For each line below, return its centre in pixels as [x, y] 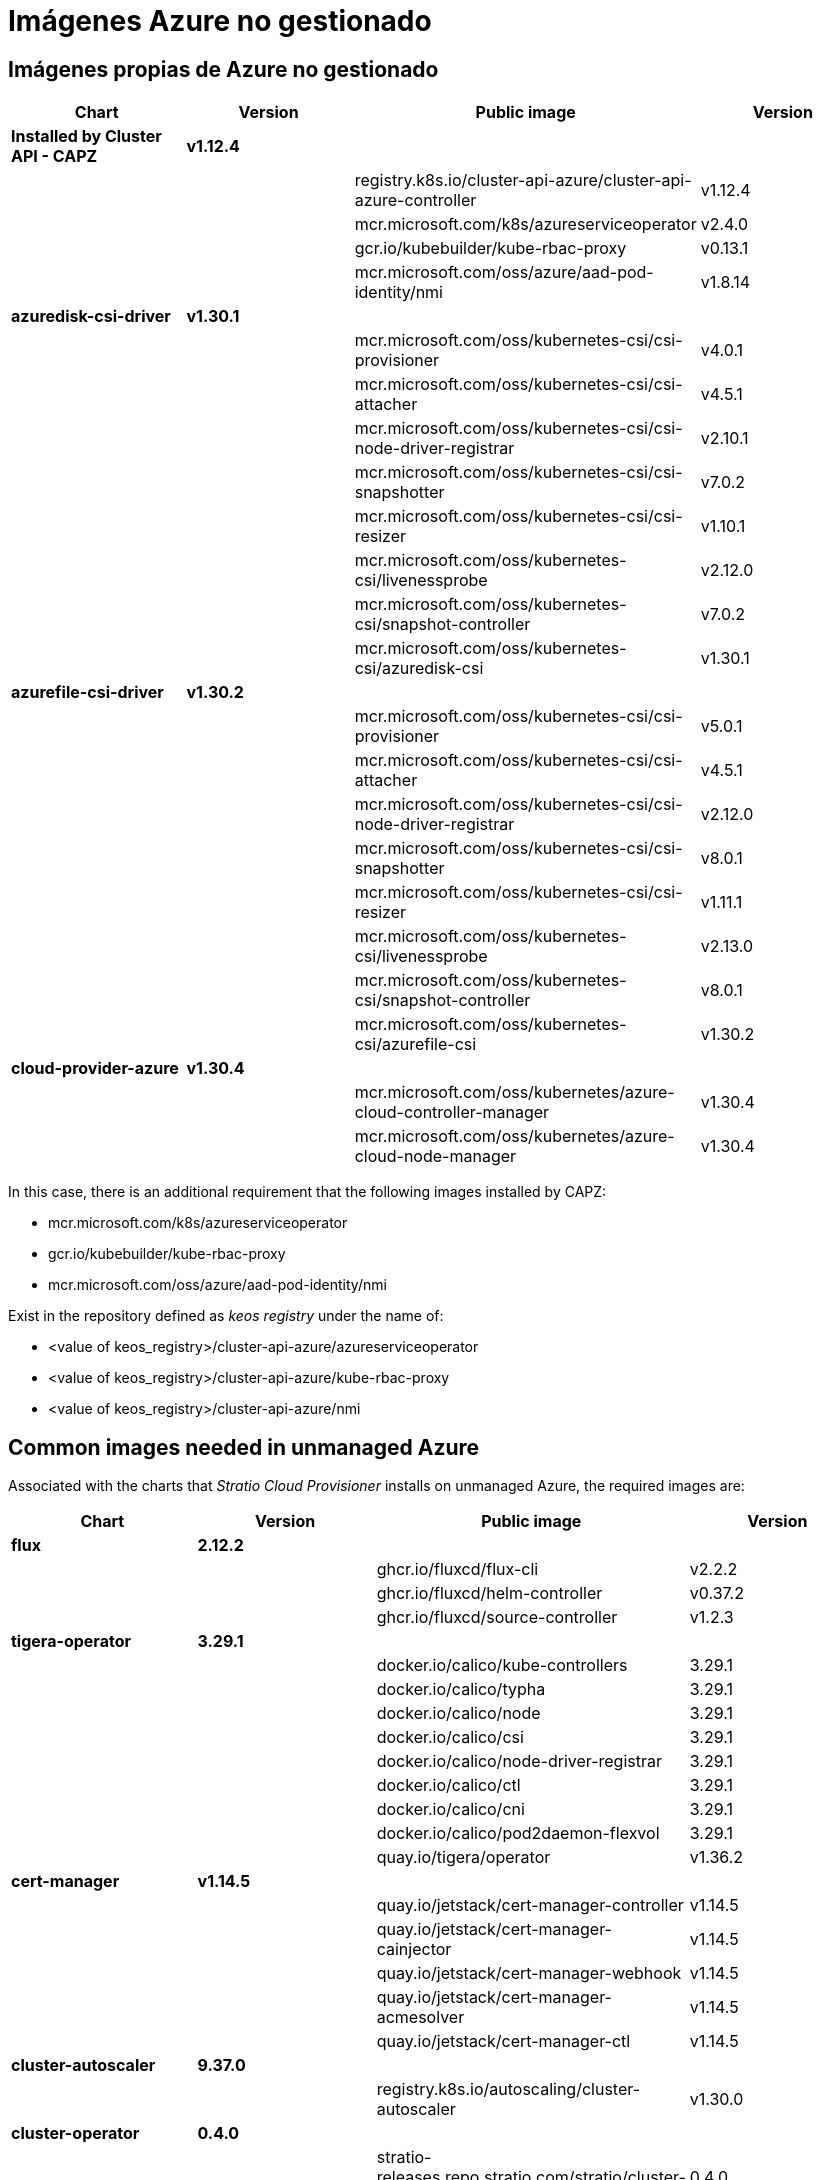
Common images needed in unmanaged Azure [244, 1447]
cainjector [414, 1949]
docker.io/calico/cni [450, 1809]
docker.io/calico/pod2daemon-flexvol [518, 1833]
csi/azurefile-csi [415, 1044]
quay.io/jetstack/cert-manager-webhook [529, 1973]
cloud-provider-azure [95, 1068]
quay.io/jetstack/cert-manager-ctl [503, 2041]
